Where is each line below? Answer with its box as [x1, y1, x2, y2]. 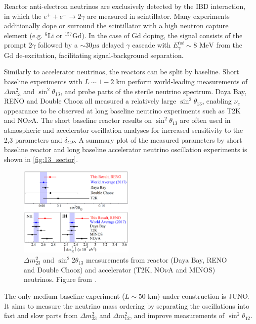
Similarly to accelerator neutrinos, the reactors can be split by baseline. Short [4, 66, 239, 77]
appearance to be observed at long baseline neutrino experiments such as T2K [4, 105, 241, 115]
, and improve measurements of [129, 310, 225, 321]
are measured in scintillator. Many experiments [87, 10, 230, 21]
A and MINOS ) [168, 264, 215, 274]
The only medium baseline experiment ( [4, 290, 125, 301]
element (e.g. [4, 30, 43, 40]
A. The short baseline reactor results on [31, 115, 152, 125]
